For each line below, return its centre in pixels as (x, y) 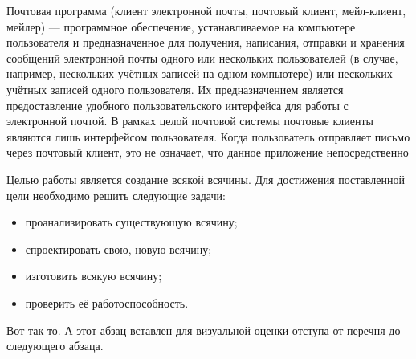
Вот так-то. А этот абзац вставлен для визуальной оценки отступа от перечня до (204, 330)
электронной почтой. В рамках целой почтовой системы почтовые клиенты (190, 121)
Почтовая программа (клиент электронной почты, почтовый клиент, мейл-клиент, (206, 10)
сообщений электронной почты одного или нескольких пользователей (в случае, (202, 57)
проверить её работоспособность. (107, 302)
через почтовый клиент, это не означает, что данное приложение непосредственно (208, 152)
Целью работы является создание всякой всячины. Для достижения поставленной (206, 179)
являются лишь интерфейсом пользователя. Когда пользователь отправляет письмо (208, 136)
